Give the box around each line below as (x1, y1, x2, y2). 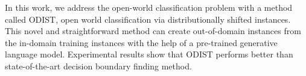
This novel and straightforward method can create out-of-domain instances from (5, 25, 301, 37)
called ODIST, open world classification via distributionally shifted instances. (5, 13, 291, 25)
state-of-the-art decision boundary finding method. (5, 59, 192, 72)
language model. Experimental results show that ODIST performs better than (5, 48, 293, 60)
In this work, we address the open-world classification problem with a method (5, 1, 293, 13)
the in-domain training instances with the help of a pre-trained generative (5, 36, 278, 48)
